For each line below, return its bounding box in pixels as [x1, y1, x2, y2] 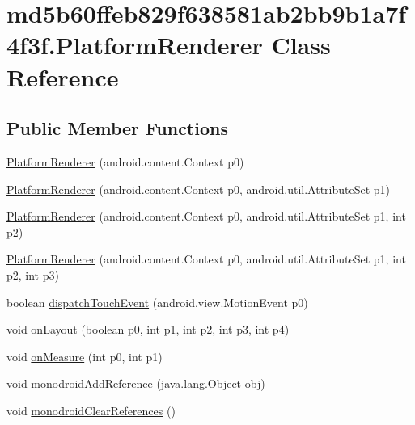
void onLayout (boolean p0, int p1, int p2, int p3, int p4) [6, 321, 290, 338]
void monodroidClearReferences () [6, 402, 176, 419]
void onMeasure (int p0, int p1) [6, 347, 163, 364]
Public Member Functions [6, 116, 228, 141]
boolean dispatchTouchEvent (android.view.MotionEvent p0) [6, 293, 308, 310]
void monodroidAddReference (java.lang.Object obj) [6, 375, 265, 392]
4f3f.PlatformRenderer [6, 28, 263, 61]
